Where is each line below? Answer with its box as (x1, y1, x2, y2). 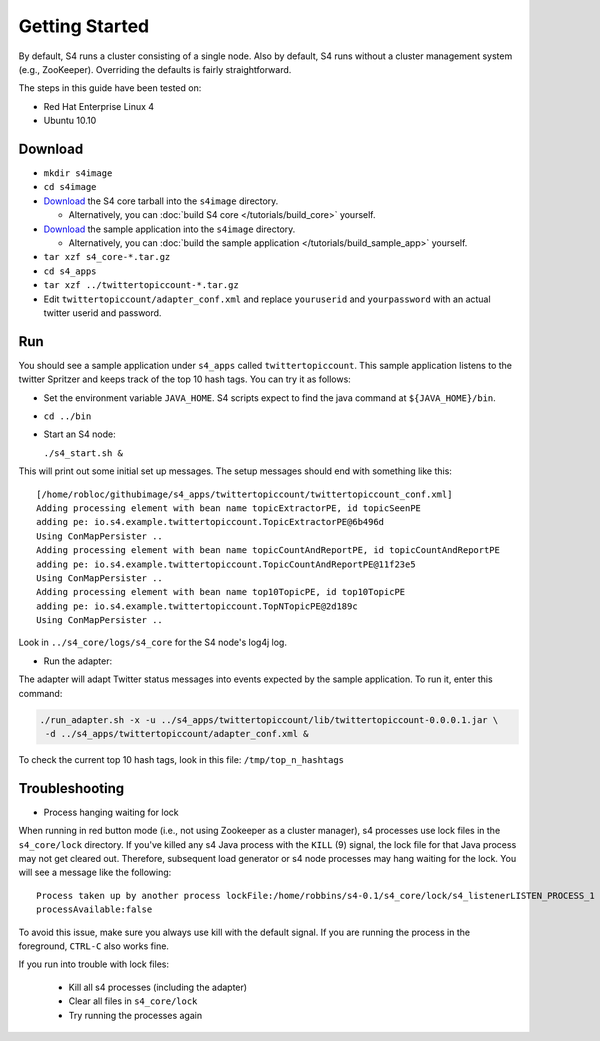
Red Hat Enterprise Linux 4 (43, 100, 155, 112)
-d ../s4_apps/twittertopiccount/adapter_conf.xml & (45, 728, 309, 740)
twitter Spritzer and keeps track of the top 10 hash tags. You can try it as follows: (18, 373, 352, 385)
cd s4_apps (43, 265, 97, 277)
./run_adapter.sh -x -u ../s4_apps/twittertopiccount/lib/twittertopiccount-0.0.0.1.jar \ (39, 714, 499, 725)
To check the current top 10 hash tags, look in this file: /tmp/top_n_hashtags (18, 754, 345, 765)
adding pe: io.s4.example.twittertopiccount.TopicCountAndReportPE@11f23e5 (36, 558, 416, 570)
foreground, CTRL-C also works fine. (18, 940, 170, 952)
